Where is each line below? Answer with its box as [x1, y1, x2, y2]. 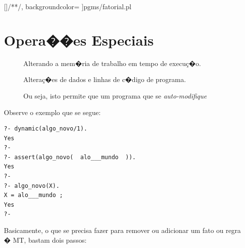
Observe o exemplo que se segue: [4, 107, 101, 117]
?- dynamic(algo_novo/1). [4, 125, 87, 132]
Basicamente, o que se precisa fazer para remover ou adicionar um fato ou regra [4, 225, 241, 235]
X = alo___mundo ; [4, 192, 63, 199]
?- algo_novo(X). [4, 182, 60, 189]
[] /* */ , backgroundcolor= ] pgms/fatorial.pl [4, 1, 131, 11]
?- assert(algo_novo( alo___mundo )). [4, 153, 136, 161]
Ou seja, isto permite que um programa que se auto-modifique [23, 90, 207, 100]
